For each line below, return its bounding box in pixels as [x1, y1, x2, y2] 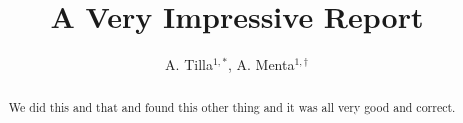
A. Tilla [165, 54, 213, 75]
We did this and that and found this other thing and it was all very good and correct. [8, 98, 456, 115]
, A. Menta [227, 54, 295, 75]
